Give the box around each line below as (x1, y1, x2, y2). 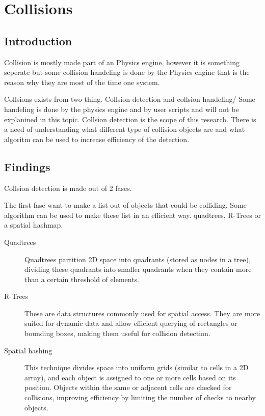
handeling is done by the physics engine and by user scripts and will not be (4, 103, 239, 114)
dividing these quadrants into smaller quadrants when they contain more (24, 264, 252, 274)
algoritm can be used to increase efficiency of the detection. (4, 133, 190, 144)
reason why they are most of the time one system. (4, 76, 160, 87)
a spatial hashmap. (4, 219, 63, 230)
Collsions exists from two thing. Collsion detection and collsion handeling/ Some (4, 94, 255, 104)
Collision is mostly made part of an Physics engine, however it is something (4, 57, 240, 67)
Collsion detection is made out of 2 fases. (4, 182, 132, 193)
